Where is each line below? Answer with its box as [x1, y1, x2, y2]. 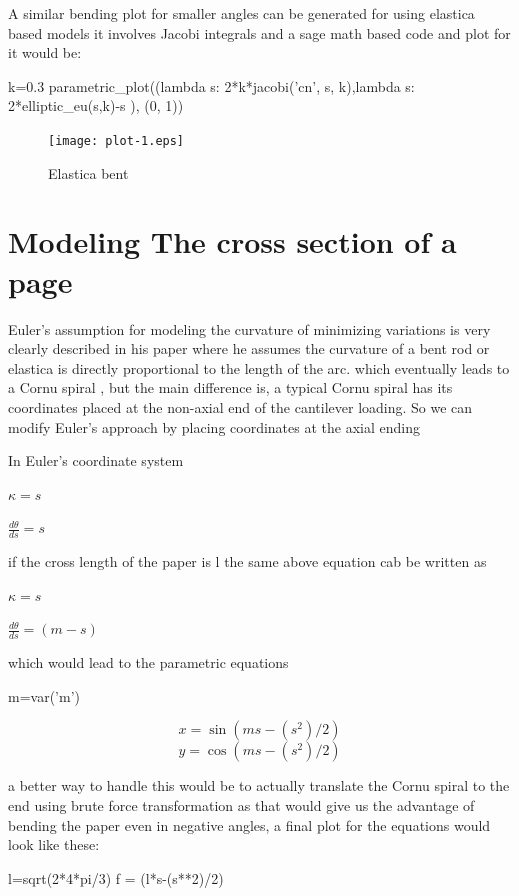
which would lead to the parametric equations [8, 652, 289, 673]
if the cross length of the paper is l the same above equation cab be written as [8, 551, 487, 572]
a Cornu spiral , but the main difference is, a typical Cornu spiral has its [8, 377, 453, 398]
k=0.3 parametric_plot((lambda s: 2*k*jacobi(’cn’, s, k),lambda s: [8, 75, 415, 96]
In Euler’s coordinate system [8, 450, 184, 471]
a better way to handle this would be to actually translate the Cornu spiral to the [8, 775, 510, 796]
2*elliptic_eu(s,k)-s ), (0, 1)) [8, 95, 184, 116]
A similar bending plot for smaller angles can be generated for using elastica [8, 3, 475, 23]
